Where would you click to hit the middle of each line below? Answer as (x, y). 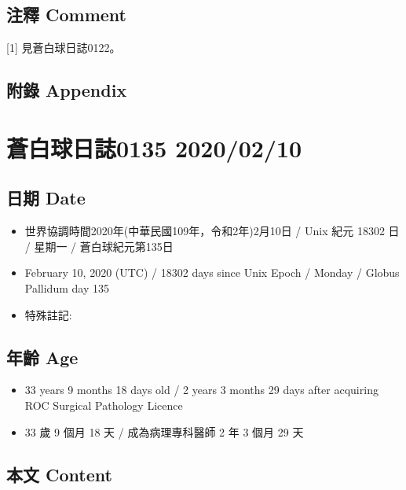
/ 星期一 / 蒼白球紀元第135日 (99, 246)
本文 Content (59, 474)
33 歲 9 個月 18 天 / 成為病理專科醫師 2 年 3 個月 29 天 (164, 431)
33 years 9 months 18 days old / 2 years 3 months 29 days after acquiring (201, 390)
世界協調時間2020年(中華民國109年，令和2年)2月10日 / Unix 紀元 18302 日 (212, 231)
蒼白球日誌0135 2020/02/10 (154, 147)
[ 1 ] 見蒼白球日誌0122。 (64, 48)
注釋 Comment (67, 15)
